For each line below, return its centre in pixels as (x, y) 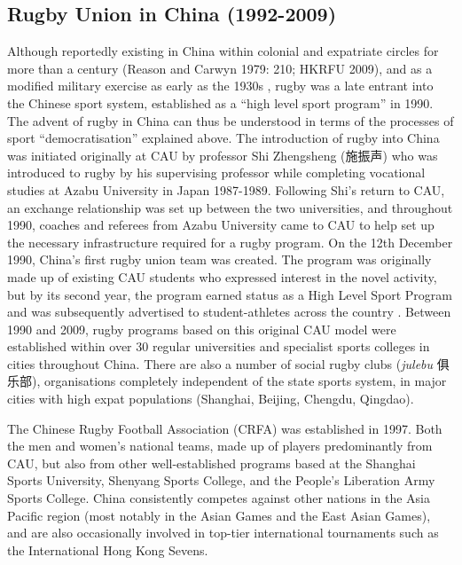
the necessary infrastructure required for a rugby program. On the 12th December (230, 242)
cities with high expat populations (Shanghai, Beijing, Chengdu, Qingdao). (211, 399)
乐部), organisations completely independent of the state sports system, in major (227, 381)
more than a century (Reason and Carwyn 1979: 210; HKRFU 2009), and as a (220, 68)
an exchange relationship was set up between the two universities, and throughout (230, 207)
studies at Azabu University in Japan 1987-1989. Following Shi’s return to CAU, (226, 189)
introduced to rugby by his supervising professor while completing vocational (216, 173)
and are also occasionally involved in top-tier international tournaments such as (223, 533)
